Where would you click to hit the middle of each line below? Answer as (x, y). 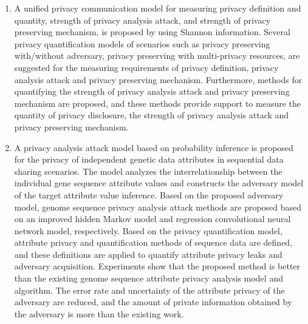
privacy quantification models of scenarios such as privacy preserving (142, 43)
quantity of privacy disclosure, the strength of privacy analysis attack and (152, 115)
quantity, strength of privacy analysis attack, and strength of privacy (142, 20)
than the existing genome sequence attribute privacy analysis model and (149, 278)
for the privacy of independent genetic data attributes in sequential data (149, 159)
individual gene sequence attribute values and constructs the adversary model (159, 183)
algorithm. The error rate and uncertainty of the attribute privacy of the (149, 290)
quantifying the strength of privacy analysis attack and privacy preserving (152, 91)
